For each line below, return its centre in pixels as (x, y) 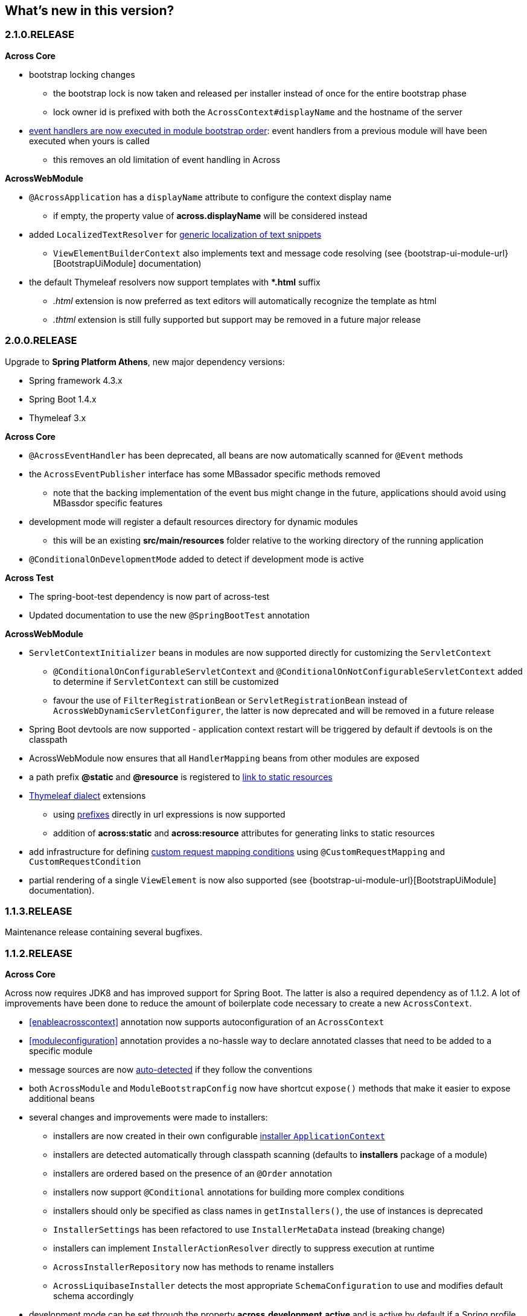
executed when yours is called (89, 141)
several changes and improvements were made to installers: (149, 1117)
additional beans (62, 1099)
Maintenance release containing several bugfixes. (104, 932)
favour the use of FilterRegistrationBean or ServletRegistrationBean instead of (230, 700)
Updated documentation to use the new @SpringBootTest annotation (169, 615)
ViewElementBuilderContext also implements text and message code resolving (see (228, 253)
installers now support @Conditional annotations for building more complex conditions (229, 1192)
